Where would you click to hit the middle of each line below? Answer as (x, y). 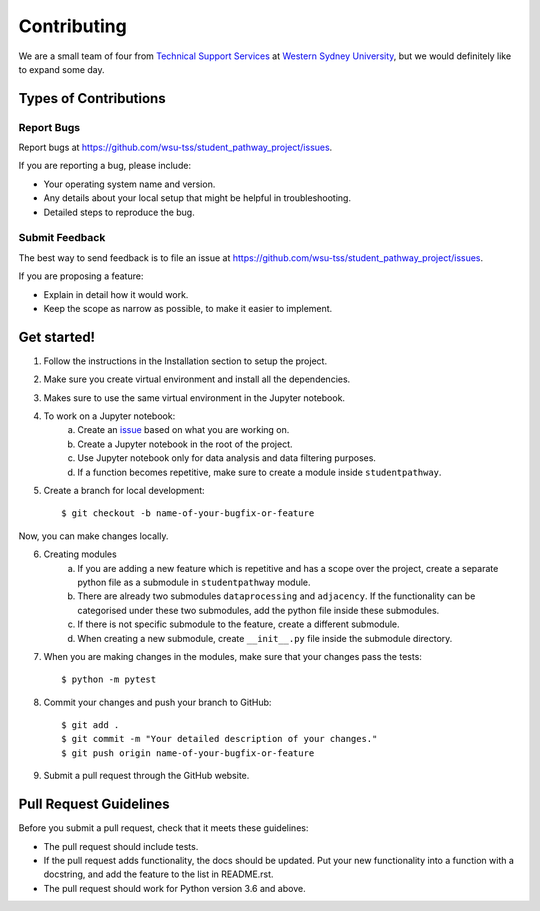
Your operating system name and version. (129, 184)
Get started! (56, 336)
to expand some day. (61, 69)
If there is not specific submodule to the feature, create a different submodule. (238, 624)
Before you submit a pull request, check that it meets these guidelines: (163, 828)
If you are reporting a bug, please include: (105, 166)
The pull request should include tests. (121, 846)
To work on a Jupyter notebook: (109, 416)
